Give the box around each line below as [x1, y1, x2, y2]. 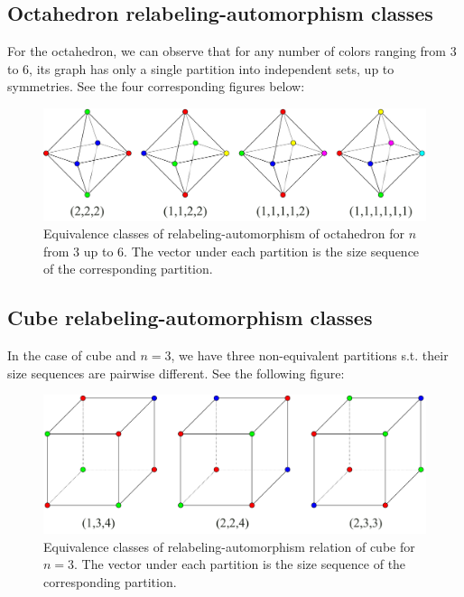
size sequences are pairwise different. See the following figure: [7, 363, 345, 382]
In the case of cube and [7, 346, 136, 365]
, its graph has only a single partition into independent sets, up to [29, 59, 394, 78]
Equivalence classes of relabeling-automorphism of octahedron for [43, 224, 405, 243]
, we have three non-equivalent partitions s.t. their [171, 346, 449, 365]
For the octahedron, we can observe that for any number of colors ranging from [7, 42, 447, 61]
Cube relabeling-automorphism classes [7, 303, 373, 331]
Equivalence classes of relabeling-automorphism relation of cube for [43, 536, 415, 555]
